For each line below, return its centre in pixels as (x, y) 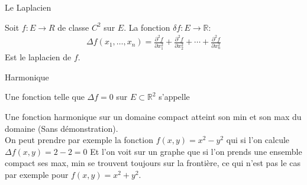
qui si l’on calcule (258, 140)
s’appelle (174, 97)
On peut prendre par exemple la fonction (79, 140)
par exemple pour (37, 174)
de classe (73, 27)
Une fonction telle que (45, 97)
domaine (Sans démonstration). (62, 128)
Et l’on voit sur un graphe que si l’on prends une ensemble (196, 151)
